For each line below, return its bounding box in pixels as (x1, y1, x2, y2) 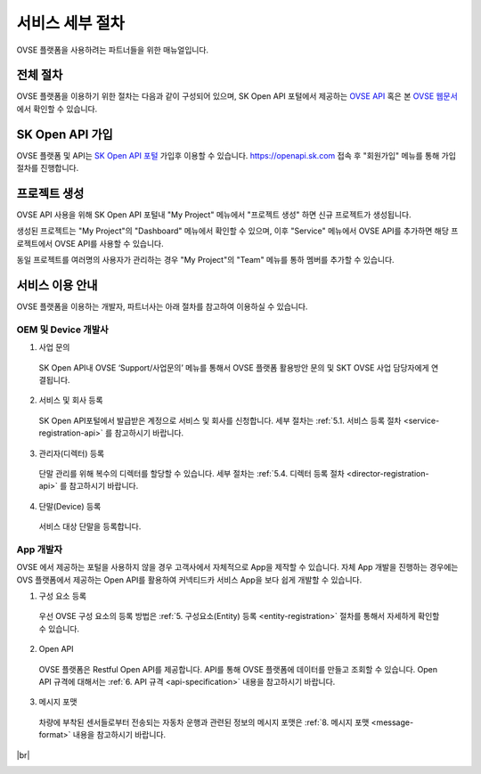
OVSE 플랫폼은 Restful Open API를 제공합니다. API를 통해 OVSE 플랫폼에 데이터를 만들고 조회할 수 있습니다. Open (38, 664, 438, 674)
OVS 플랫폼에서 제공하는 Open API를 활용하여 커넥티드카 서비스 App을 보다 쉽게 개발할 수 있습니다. (16, 574, 363, 585)
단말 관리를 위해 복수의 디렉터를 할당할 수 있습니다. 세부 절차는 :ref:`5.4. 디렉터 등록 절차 (38, 468, 345, 478)
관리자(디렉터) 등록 (38, 448, 105, 459)
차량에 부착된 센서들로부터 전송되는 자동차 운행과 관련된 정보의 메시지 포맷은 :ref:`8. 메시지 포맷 (38, 717, 370, 728)
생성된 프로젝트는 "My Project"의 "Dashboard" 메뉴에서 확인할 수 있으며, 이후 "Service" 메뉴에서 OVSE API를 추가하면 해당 (16, 225, 450, 236)
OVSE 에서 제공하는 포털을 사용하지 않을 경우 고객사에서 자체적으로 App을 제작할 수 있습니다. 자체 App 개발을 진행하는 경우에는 (16, 562, 459, 573)
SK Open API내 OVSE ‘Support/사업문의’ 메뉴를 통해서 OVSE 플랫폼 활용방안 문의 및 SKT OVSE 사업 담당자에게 (38, 362, 429, 373)
